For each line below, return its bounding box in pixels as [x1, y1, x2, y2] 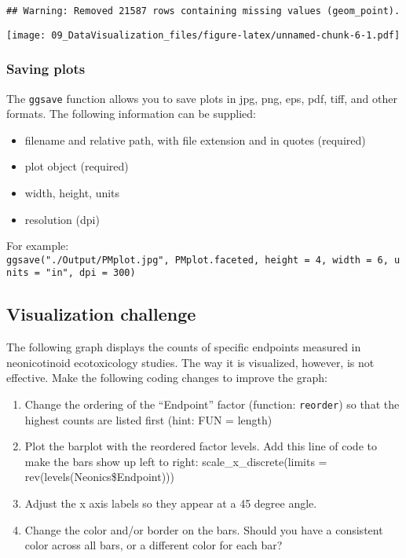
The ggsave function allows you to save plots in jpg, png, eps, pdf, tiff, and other [6, 90, 397, 106]
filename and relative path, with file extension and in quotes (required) [24, 131, 366, 148]
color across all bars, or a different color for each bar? [24, 537, 283, 553]
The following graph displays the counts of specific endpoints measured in [6, 339, 361, 355]
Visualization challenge [6, 302, 196, 326]
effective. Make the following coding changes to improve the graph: [6, 369, 327, 386]
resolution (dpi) [24, 211, 100, 227]
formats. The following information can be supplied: [6, 105, 256, 122]
